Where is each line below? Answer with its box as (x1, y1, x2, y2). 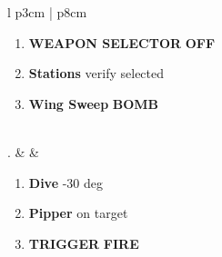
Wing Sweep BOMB (28, 94, 159, 113)
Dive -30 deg (28, 173, 104, 192)
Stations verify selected (28, 64, 165, 83)
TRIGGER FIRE (28, 233, 139, 252)
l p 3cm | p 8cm (7, 3, 87, 21)
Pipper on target (28, 203, 128, 222)
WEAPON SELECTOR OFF (28, 33, 216, 52)
